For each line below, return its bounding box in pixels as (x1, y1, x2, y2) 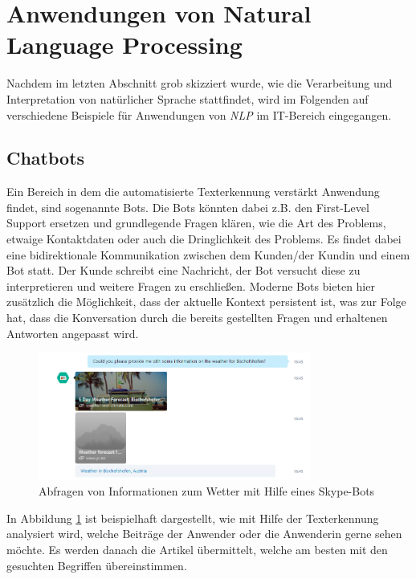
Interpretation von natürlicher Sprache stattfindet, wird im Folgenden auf (6, 90, 369, 107)
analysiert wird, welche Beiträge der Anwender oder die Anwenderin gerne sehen (6, 525, 402, 542)
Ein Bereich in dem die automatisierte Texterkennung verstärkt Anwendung (6, 183, 380, 200)
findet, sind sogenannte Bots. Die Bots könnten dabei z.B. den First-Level (6, 198, 369, 215)
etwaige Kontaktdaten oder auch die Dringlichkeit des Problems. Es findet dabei (6, 230, 402, 247)
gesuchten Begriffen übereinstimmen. (6, 557, 187, 573)
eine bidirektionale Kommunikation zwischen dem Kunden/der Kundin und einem (6, 246, 410, 263)
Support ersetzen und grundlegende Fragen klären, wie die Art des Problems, (6, 214, 386, 231)
